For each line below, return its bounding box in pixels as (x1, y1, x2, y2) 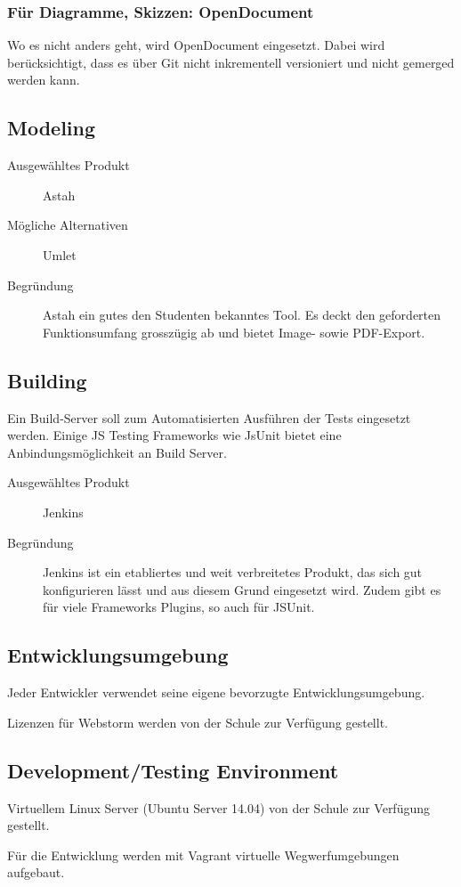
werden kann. (7, 70, 80, 89)
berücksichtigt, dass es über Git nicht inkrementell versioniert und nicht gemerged (7, 53, 455, 71)
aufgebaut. (7, 863, 65, 882)
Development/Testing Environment (7, 756, 339, 784)
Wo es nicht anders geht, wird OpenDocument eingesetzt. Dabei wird (7, 36, 385, 54)
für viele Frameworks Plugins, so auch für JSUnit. (43, 598, 315, 616)
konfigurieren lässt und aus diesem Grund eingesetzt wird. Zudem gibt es (43, 580, 441, 598)
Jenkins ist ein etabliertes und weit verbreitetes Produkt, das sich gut (43, 563, 423, 582)
